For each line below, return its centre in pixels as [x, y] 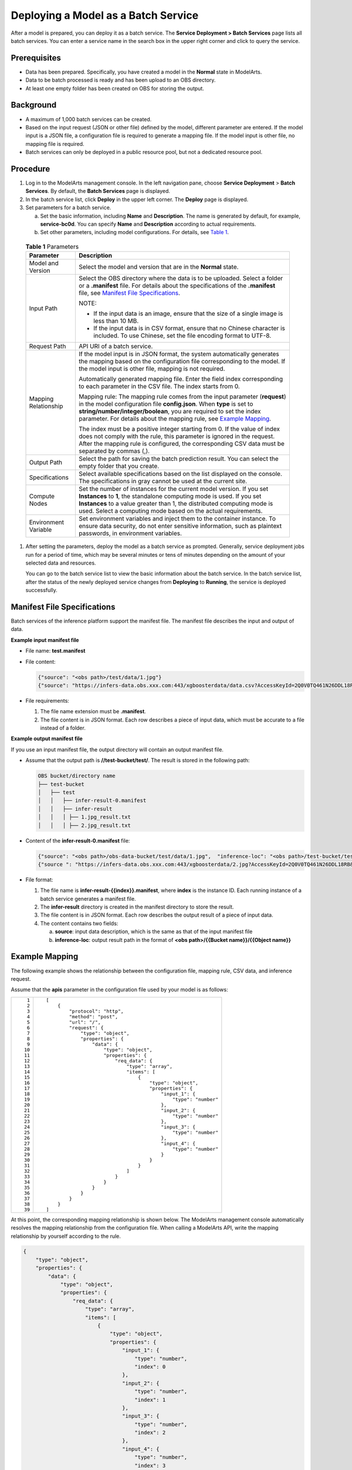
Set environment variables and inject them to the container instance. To [177, 519]
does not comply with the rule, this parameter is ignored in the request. [177, 436]
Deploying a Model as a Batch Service [105, 15]
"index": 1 [150, 1400]
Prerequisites [36, 58]
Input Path [43, 309]
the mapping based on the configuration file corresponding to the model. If [182, 362]
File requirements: [48, 700]
